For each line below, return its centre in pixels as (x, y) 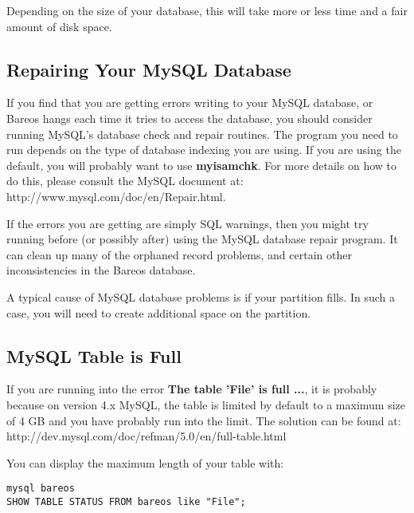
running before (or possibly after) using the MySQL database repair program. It (202, 239)
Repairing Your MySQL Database (149, 69)
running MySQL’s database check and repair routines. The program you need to (202, 134)
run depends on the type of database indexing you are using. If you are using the (204, 150)
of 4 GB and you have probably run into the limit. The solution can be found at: (204, 420)
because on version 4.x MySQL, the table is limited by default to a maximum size (206, 404)
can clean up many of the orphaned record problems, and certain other (179, 254)
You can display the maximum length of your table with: (145, 462)
